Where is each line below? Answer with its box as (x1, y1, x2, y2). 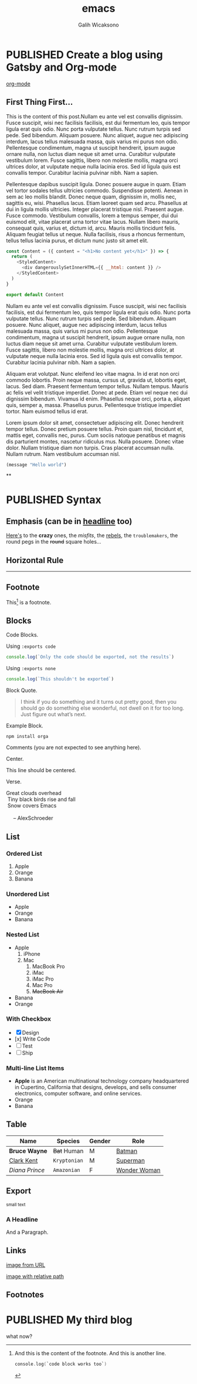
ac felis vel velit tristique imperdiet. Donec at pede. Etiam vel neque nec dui (6, 389, 188, 396)
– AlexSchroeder (13, 814, 54, 822)
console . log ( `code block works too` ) (14, 1361, 107, 1368)
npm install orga (6, 734, 49, 740)
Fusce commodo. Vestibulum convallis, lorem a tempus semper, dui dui (6, 211, 178, 219)
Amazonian (53, 1167, 80, 1173)
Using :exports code (6, 643, 56, 650)
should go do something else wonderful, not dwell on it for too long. (20, 704, 185, 711)
